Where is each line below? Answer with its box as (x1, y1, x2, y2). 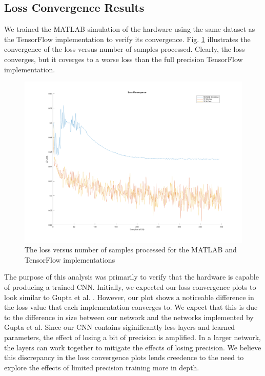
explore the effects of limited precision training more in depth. (4, 362, 199, 372)
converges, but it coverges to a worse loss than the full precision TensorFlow (4, 53, 243, 64)
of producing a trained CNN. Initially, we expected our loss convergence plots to (4, 281, 256, 292)
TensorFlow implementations (25, 254, 115, 265)
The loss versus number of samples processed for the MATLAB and (25, 244, 237, 255)
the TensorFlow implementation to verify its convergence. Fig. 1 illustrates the (4, 33, 251, 44)
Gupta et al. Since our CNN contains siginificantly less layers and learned (4, 322, 235, 332)
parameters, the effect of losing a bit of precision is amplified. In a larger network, (4, 331, 261, 342)
